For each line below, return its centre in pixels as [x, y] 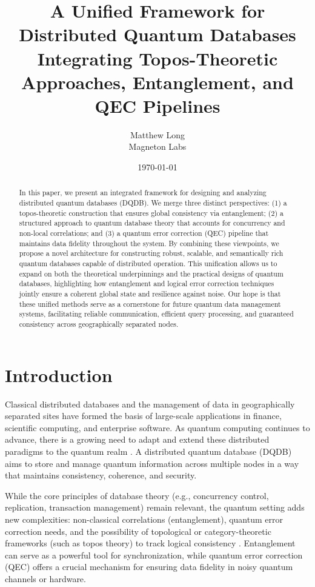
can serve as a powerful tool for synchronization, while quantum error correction [154, 555]
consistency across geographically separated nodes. [99, 324]
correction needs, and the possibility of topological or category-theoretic [138, 531]
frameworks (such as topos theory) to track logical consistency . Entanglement [150, 543]
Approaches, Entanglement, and [157, 82]
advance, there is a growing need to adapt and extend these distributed [137, 439]
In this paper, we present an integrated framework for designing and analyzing [143, 193]
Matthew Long [157, 134]
